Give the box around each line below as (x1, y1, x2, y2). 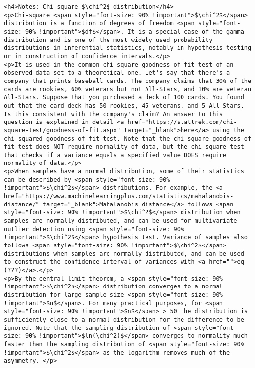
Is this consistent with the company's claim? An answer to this (4, 110, 223, 118)
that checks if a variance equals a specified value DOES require (4, 151, 227, 159)
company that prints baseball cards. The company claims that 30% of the (4, 77, 252, 84)
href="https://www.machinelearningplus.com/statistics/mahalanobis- (4, 193, 234, 200)
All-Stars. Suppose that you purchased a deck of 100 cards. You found (4, 94, 244, 101)
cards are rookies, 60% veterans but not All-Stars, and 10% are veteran (4, 85, 252, 93)
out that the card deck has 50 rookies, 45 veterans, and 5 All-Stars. (4, 102, 244, 109)
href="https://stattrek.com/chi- (127, 119, 237, 126)
